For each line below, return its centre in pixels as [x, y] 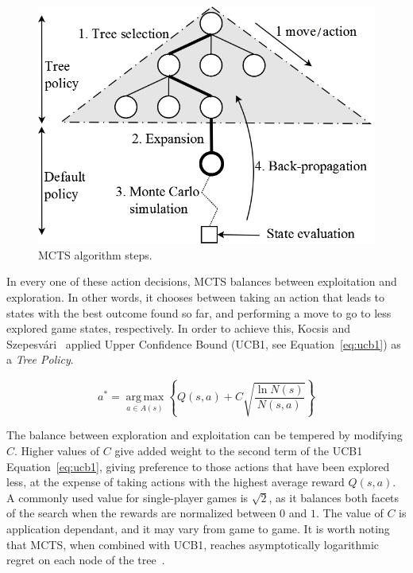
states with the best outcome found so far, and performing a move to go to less [199, 312]
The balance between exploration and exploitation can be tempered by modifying [205, 435]
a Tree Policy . [40, 359]
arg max [145, 398]
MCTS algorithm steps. [95, 254]
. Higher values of [57, 450]
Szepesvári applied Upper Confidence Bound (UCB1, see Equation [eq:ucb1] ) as [204, 343]
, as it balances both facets [334, 497]
